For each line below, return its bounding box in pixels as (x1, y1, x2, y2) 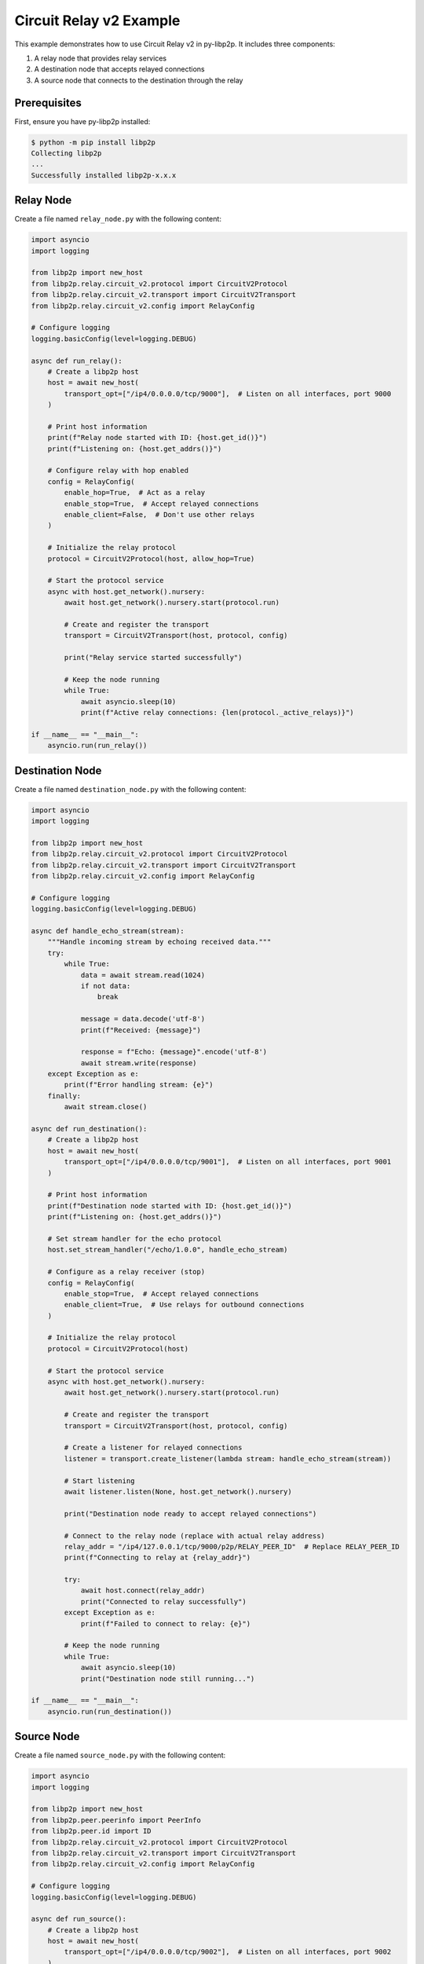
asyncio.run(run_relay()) (47, 741, 148, 750)
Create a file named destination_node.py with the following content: (14, 784, 247, 793)
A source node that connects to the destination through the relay (34, 75, 243, 85)
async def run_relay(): (31, 356, 123, 365)
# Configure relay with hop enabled (47, 466, 188, 475)
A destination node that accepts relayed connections (34, 64, 205, 74)
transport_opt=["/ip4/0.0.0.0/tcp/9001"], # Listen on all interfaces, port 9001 (64, 1157, 392, 1167)
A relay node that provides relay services (34, 53, 167, 63)
